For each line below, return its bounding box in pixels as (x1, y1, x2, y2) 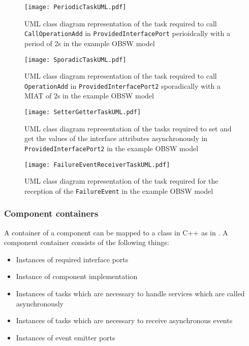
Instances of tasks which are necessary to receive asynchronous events (16, 315, 233, 326)
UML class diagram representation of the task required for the (24, 176, 219, 186)
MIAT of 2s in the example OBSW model (24, 90, 154, 101)
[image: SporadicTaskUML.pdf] (24, 56, 127, 63)
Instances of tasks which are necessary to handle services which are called (16, 288, 245, 298)
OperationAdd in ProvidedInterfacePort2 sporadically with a (24, 80, 221, 91)
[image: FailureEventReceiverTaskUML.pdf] (24, 161, 170, 168)
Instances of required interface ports (16, 254, 129, 264)
